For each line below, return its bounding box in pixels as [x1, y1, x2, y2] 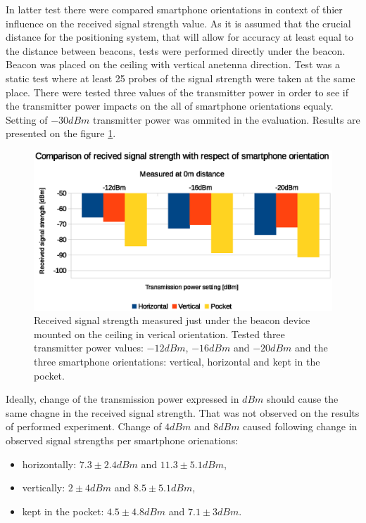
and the [294, 340, 328, 355]
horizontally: [22, 456, 77, 471]
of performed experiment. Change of [6, 419, 162, 434]
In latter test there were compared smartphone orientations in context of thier [6, 2, 343, 16]
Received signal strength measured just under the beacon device [34, 313, 310, 328]
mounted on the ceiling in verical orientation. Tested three [34, 326, 285, 341]
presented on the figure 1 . [6, 126, 116, 141]
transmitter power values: [34, 340, 144, 355]
